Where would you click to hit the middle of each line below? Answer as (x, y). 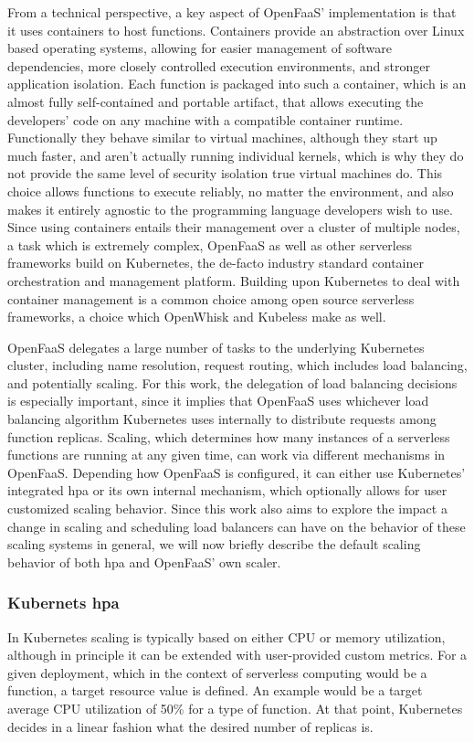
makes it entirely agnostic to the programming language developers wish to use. (230, 209)
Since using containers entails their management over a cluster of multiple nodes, (234, 227)
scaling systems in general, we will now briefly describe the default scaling (214, 544)
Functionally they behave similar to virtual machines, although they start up (222, 138)
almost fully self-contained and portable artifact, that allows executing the (216, 101)
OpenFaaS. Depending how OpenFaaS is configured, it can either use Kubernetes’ (237, 472)
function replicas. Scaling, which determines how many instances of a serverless (229, 436)
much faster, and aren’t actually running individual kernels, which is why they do (236, 155)
